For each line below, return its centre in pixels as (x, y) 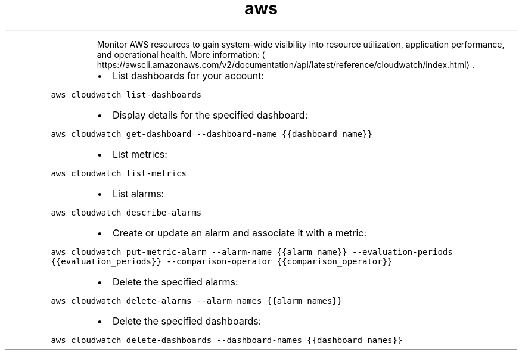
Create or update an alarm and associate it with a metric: (240, 233)
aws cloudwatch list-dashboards (126, 94)
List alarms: (138, 193)
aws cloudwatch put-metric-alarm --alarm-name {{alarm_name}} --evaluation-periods (252, 252)
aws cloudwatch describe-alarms (126, 212)
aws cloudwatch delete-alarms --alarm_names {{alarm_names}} (197, 300)
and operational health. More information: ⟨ (181, 54)
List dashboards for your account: (188, 75)
